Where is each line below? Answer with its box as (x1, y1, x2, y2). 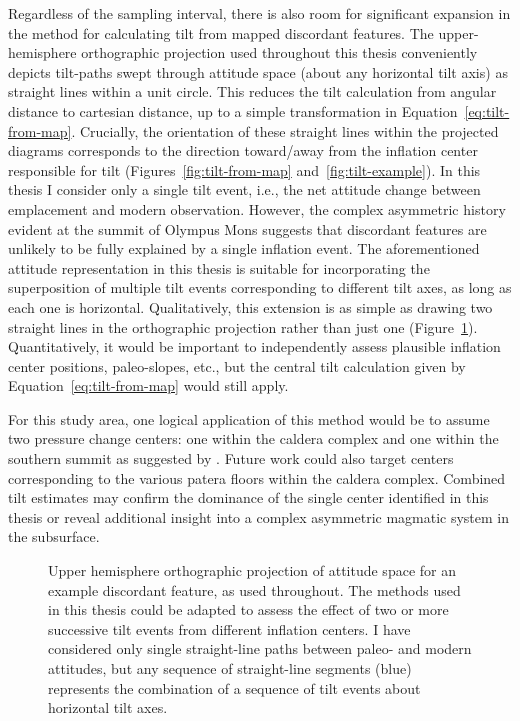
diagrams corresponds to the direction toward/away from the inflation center (8, 140, 478, 161)
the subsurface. (8, 526, 100, 547)
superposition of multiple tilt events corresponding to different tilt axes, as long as (8, 277, 512, 298)
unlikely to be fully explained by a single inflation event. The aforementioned (8, 238, 480, 259)
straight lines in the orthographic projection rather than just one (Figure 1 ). (8, 316, 478, 337)
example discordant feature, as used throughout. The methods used (48, 579, 461, 600)
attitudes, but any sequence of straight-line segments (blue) (48, 658, 412, 678)
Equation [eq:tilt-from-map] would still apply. (8, 375, 289, 396)
